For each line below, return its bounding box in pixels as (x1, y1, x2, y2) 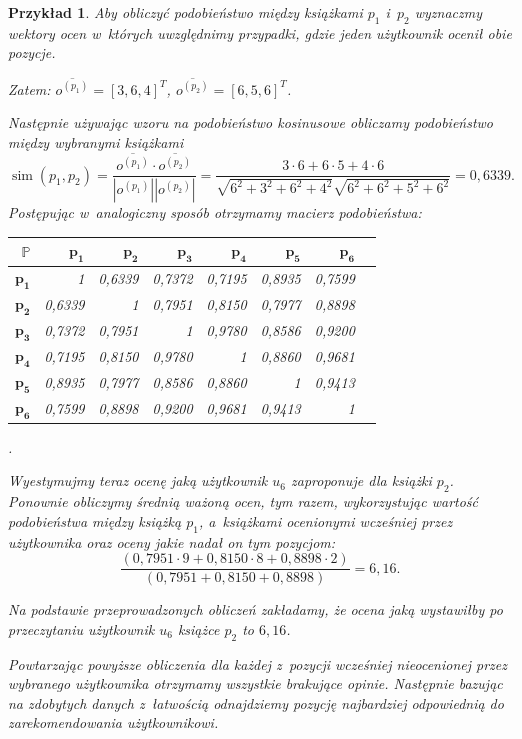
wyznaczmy (414, 2, 482, 22)
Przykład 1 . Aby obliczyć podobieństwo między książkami (8, 2, 363, 22)
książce (177, 618, 220, 639)
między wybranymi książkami (8, 131, 184, 152)
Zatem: (8, 78, 51, 99)
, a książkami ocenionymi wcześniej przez (198, 510, 453, 531)
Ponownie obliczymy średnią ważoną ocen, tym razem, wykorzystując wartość (8, 491, 479, 512)
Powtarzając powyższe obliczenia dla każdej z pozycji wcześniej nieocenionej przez (8, 653, 508, 674)
